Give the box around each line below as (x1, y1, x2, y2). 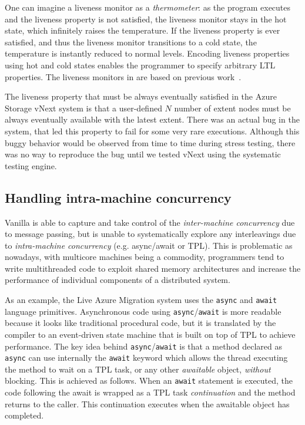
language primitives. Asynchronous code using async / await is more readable (5, 305, 281, 317)
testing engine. (5, 159, 57, 172)
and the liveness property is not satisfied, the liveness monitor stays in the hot (5, 12, 287, 25)
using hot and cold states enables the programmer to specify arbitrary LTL (5, 58, 276, 71)
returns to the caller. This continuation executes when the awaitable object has (5, 397, 290, 410)
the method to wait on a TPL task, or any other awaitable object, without (5, 363, 271, 375)
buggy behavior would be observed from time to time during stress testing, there (5, 136, 296, 149)
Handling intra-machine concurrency (5, 188, 232, 206)
